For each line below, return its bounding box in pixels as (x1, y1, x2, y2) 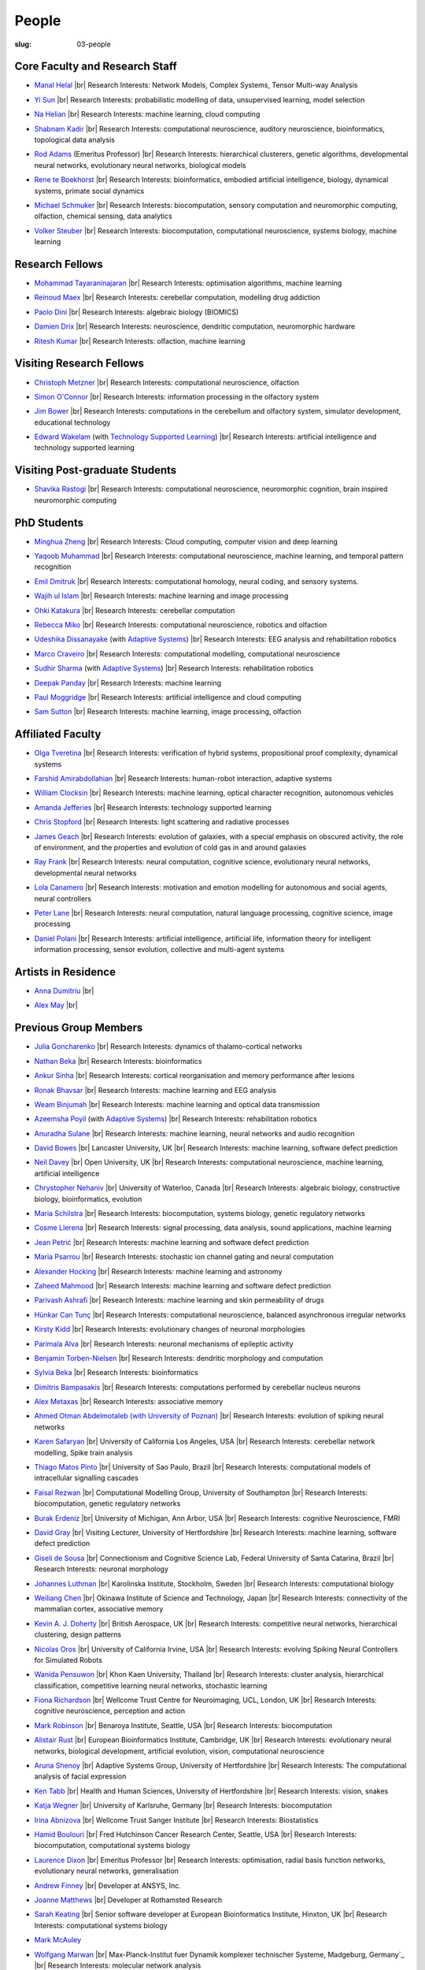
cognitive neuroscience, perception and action (34, 1706, 186, 1715)
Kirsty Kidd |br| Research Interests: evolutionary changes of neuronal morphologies (34, 1325, 306, 1334)
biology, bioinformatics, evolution (34, 1194, 142, 1203)
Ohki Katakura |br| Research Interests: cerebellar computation (34, 605, 235, 615)
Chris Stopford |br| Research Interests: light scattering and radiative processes (34, 817, 290, 827)
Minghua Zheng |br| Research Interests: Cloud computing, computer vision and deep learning (34, 537, 338, 546)
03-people (76, 39, 112, 49)
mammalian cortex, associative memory (34, 1604, 164, 1614)
